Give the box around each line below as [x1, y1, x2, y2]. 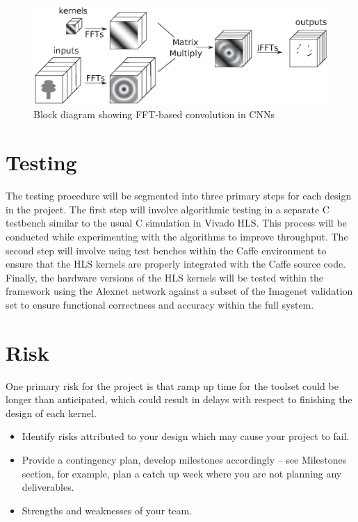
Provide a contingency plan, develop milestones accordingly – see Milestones [22, 452, 347, 466]
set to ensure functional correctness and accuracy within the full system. [6, 297, 314, 311]
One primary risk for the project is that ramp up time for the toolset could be [6, 378, 339, 393]
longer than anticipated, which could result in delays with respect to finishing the [6, 392, 352, 407]
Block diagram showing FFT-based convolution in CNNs [33, 107, 275, 122]
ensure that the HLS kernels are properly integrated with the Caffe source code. [6, 256, 346, 271]
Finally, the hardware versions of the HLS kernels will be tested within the [6, 270, 324, 284]
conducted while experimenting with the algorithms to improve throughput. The [6, 229, 348, 243]
